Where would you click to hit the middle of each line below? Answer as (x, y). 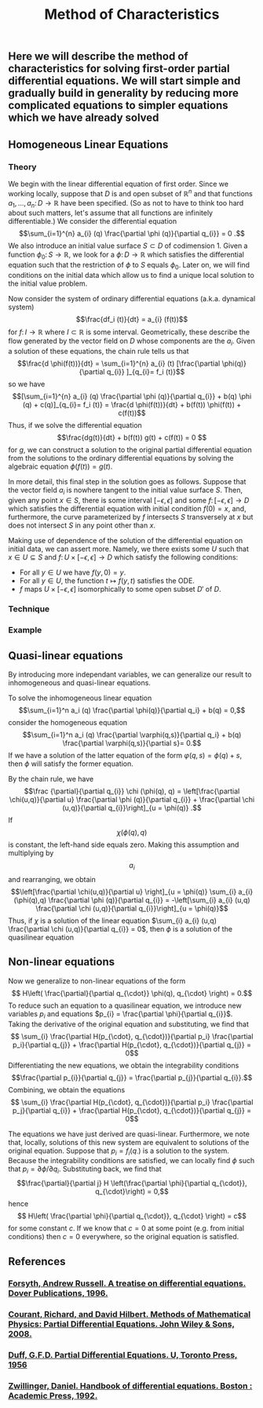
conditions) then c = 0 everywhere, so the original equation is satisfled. (124, 1237)
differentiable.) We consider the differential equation (93, 221)
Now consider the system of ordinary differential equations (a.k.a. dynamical (132, 298)
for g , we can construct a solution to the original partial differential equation (130, 450)
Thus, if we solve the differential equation (75, 425)
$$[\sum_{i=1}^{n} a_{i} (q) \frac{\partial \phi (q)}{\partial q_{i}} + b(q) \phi (132, 396)
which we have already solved (84, 118)
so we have (27, 384)
